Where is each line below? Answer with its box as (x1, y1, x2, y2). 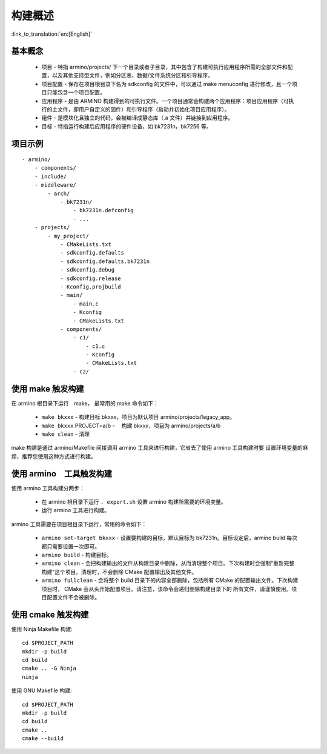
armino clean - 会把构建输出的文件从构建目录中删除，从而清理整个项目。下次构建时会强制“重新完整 (41, 559, 295, 567)
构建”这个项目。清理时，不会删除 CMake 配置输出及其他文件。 (41, 568, 197, 575)
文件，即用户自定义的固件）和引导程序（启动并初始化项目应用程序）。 (57, 105, 230, 113)
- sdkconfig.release (60, 275, 121, 282)
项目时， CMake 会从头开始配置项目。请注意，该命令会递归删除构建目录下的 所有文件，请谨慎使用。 (41, 585, 292, 592)
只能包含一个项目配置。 (46, 88, 105, 96)
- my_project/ (47, 232, 90, 239)
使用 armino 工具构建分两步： (11, 484, 85, 492)
